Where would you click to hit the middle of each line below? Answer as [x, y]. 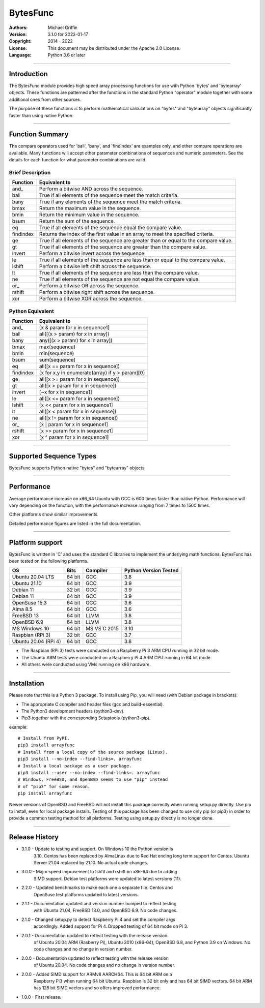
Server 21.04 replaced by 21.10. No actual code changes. [91, 863]
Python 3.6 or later [66, 55]
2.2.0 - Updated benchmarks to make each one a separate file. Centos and [97, 887]
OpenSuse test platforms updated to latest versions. [86, 894]
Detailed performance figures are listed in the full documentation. [75, 523]
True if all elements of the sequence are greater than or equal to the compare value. [136, 241]
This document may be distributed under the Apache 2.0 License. [114, 48]
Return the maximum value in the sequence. [90, 208]
